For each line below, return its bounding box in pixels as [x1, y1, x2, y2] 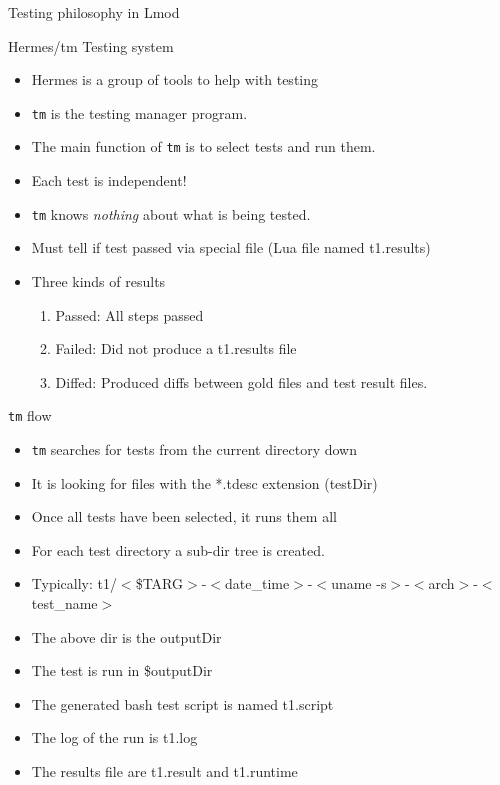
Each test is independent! [31, 170, 187, 191]
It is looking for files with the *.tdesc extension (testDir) [31, 472, 378, 493]
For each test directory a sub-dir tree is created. [31, 539, 325, 560]
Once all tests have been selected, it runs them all [31, 506, 337, 527]
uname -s [331, 573, 387, 594]
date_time [224, 573, 290, 594]
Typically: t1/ [31, 573, 117, 594]
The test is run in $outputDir [31, 660, 213, 681]
